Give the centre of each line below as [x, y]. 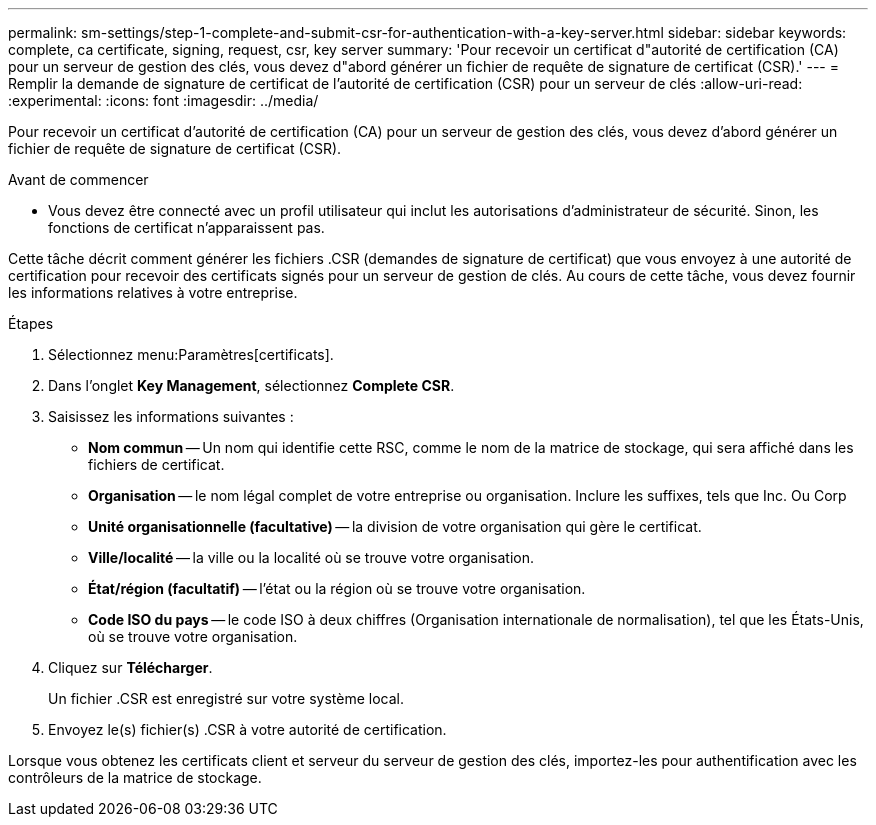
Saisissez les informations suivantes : [171, 416]
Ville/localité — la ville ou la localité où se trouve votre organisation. [311, 557]
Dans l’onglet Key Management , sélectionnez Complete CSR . [251, 385]
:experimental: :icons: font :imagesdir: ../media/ [163, 100]
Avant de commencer [78, 179]
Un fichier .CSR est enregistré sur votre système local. [226, 698]
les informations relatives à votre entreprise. [153, 292]
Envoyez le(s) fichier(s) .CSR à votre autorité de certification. [247, 729]
